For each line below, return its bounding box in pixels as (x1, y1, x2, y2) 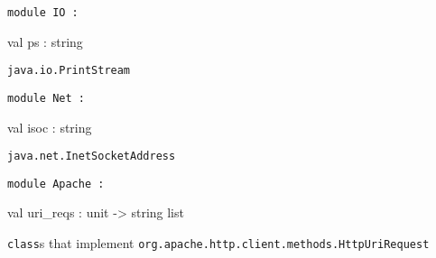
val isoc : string (7, 117, 92, 136)
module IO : (7, 6, 79, 19)
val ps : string (7, 32, 83, 51)
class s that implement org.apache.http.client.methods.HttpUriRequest (7, 234, 430, 253)
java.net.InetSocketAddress (7, 150, 176, 163)
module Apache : (7, 177, 105, 190)
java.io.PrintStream (7, 64, 131, 78)
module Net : (7, 91, 85, 105)
